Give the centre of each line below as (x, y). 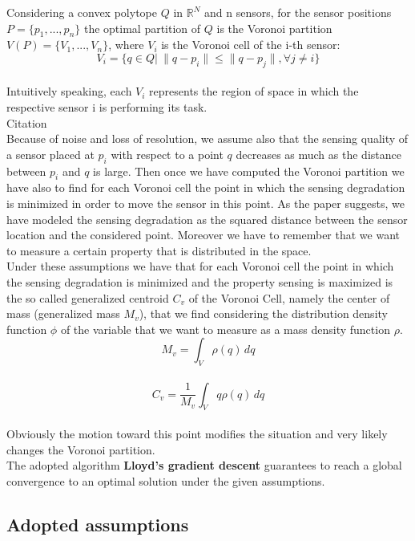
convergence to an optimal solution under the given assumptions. (166, 480)
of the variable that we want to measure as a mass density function (225, 329)
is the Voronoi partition (274, 28)
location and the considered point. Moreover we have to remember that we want (203, 235)
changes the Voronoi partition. (81, 449)
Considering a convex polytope (82, 12)
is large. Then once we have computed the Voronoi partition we (249, 171)
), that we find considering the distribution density (263, 313)
